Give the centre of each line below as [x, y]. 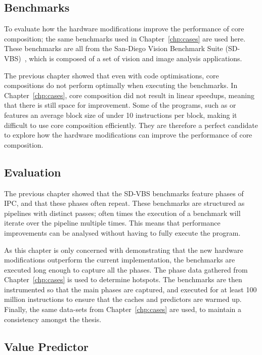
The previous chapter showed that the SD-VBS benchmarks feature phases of [124, 193]
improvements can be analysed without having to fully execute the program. [122, 232]
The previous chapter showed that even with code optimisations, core [112, 75]
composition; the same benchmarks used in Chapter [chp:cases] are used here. [125, 38]
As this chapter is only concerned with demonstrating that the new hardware [124, 250]
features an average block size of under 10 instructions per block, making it [121, 115]
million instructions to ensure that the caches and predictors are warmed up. [123, 299]
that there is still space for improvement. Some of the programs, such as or [120, 105]
